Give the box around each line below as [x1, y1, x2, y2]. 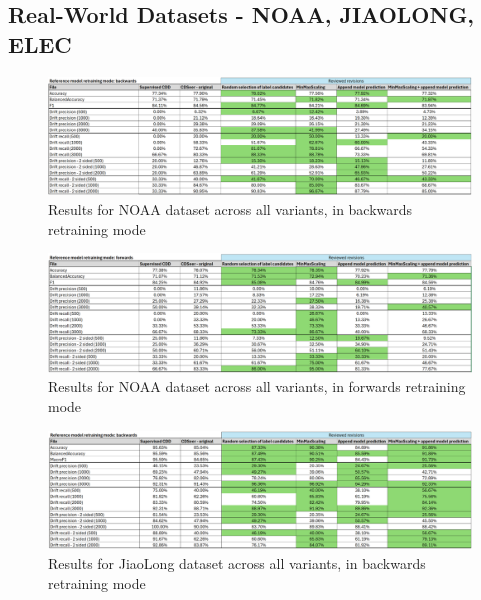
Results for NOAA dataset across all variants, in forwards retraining [48, 376, 466, 397]
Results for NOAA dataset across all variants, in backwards [48, 199, 413, 220]
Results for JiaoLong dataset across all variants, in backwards [48, 553, 426, 574]
